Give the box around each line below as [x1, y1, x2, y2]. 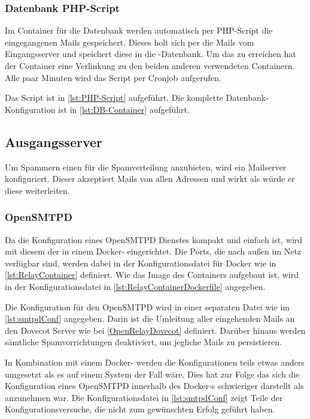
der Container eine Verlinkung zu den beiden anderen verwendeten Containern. [5, 59, 295, 71]
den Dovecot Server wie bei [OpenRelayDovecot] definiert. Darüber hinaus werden [5, 324, 306, 336]
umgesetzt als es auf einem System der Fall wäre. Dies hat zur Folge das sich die [5, 367, 300, 380]
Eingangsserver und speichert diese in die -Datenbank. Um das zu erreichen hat [5, 47, 296, 60]
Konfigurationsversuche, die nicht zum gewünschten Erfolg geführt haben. [5, 403, 275, 415]
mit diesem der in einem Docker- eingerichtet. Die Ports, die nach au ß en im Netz [5, 245, 302, 258]
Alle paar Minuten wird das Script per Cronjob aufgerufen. [5, 71, 221, 83]
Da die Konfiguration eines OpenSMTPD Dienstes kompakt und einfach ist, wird [5, 233, 303, 246]
